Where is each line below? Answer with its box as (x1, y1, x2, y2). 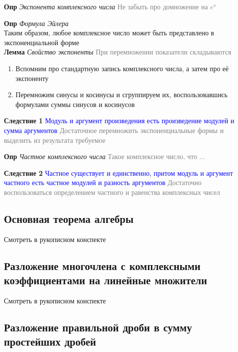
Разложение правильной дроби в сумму (4, 319, 192, 334)
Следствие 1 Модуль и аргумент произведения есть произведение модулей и (4, 115, 235, 126)
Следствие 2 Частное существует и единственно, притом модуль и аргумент (4, 167, 233, 178)
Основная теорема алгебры (4, 211, 134, 226)
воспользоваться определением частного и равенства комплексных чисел (4, 187, 220, 197)
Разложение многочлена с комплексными (4, 258, 201, 273)
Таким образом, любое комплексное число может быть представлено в (4, 27, 214, 38)
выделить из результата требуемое (4, 135, 106, 145)
